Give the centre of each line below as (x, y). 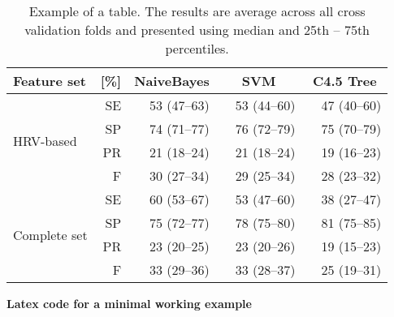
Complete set (50, 234)
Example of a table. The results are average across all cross (197, 11)
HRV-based (45, 140)
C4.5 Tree (345, 81)
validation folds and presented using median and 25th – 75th (197, 30)
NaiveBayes (172, 81)
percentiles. (197, 48)
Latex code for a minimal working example (129, 303)
